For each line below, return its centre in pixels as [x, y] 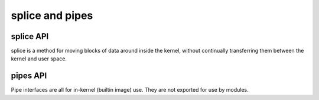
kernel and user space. [39, 59]
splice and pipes [52, 15]
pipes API [29, 76]
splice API [30, 36]
